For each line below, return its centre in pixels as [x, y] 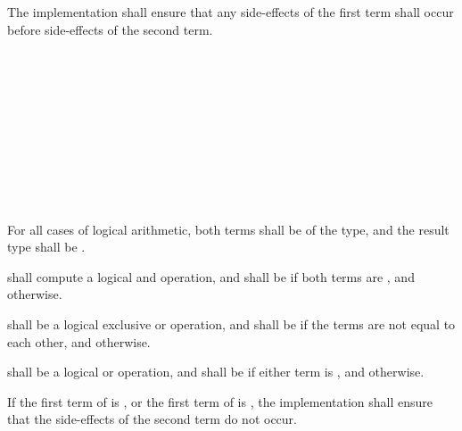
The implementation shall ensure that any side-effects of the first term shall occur [231, 12]
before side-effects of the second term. [110, 29]
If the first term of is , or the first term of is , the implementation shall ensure [220, 401]
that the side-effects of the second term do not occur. [152, 419]
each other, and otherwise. [79, 341]
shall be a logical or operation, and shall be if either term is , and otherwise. [216, 372]
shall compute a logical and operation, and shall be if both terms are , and [211, 276]
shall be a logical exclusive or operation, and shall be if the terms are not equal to [231, 323]
